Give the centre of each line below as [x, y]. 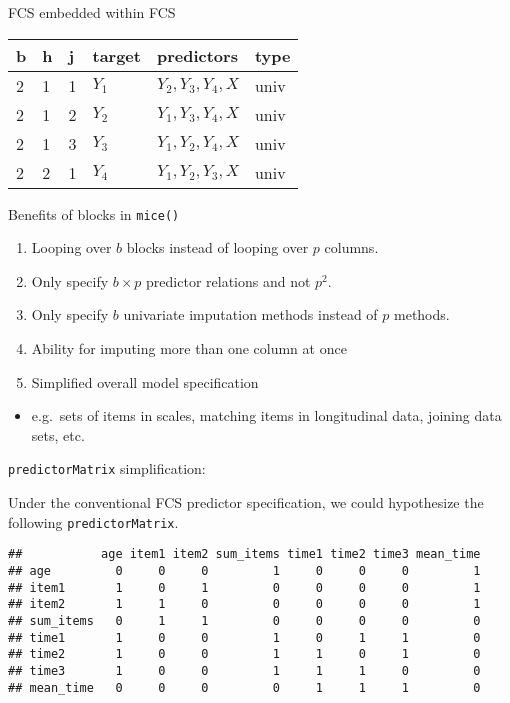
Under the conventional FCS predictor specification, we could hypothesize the [246, 502]
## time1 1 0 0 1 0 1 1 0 [244, 637]
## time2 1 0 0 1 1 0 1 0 [244, 654]
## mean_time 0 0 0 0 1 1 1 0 [244, 687]
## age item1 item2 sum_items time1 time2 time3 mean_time [244, 554]
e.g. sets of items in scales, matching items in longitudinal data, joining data [266, 415]
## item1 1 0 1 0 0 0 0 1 [244, 587]
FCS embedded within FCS [92, 12]
